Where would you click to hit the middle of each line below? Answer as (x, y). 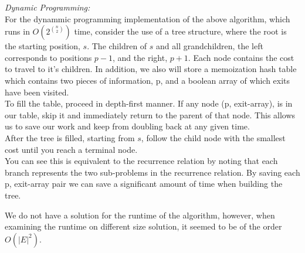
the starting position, (43, 46)
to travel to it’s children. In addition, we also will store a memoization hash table (151, 69)
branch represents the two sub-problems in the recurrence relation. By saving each (152, 172)
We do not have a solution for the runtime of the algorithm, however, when (140, 215)
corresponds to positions (48, 57)
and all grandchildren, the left (210, 46)
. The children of (117, 46)
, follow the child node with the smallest (213, 137)
